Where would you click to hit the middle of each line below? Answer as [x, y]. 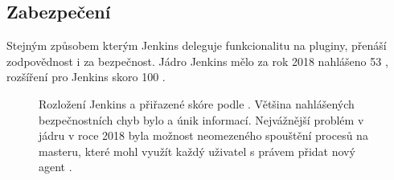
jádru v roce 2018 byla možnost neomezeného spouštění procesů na [203, 135]
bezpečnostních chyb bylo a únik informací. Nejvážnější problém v [201, 119]
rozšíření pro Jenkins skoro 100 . [86, 77]
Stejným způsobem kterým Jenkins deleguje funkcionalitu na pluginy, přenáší [197, 45]
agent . [55, 167]
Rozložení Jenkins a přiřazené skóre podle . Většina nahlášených [197, 103]
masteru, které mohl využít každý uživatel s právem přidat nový [197, 151]
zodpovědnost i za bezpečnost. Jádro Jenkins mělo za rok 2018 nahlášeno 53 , [197, 61]
